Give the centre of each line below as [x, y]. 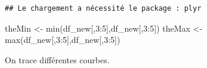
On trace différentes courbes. [57, 59]
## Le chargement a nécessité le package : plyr [103, 8]
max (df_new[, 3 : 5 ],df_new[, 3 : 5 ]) [63, 40]
